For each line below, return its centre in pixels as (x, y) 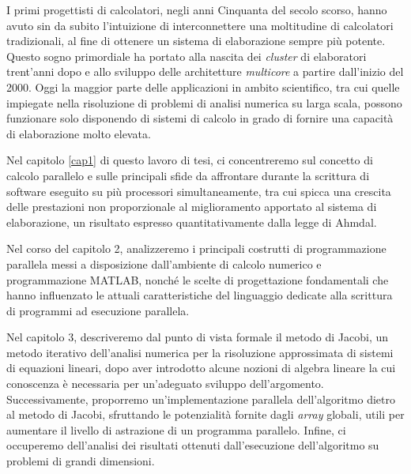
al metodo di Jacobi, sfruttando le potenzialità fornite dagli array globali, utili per (205, 414)
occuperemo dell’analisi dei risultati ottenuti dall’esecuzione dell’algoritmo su (193, 445)
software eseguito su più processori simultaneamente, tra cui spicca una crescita (199, 191)
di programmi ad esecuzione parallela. (98, 310)
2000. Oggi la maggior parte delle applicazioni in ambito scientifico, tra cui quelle (203, 87)
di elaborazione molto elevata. (79, 133)
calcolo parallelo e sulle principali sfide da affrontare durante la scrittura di (188, 175)
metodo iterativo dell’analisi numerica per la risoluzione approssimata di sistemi (200, 352)
